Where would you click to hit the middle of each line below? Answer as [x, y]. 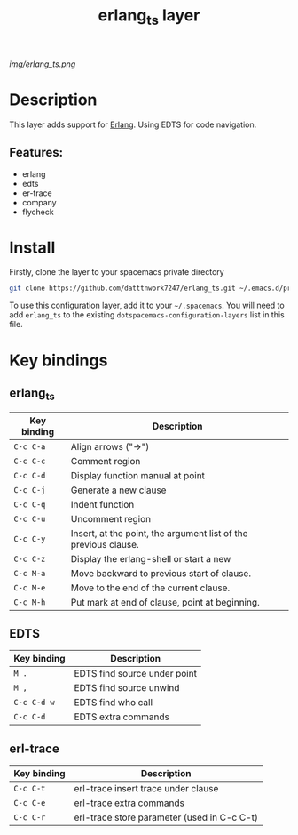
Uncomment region [111, 518]
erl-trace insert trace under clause [146, 789]
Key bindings [59, 360]
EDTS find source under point [136, 674]
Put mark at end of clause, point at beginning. [165, 602]
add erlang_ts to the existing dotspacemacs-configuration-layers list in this [147, 315]
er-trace [37, 193]
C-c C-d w [34, 703]
